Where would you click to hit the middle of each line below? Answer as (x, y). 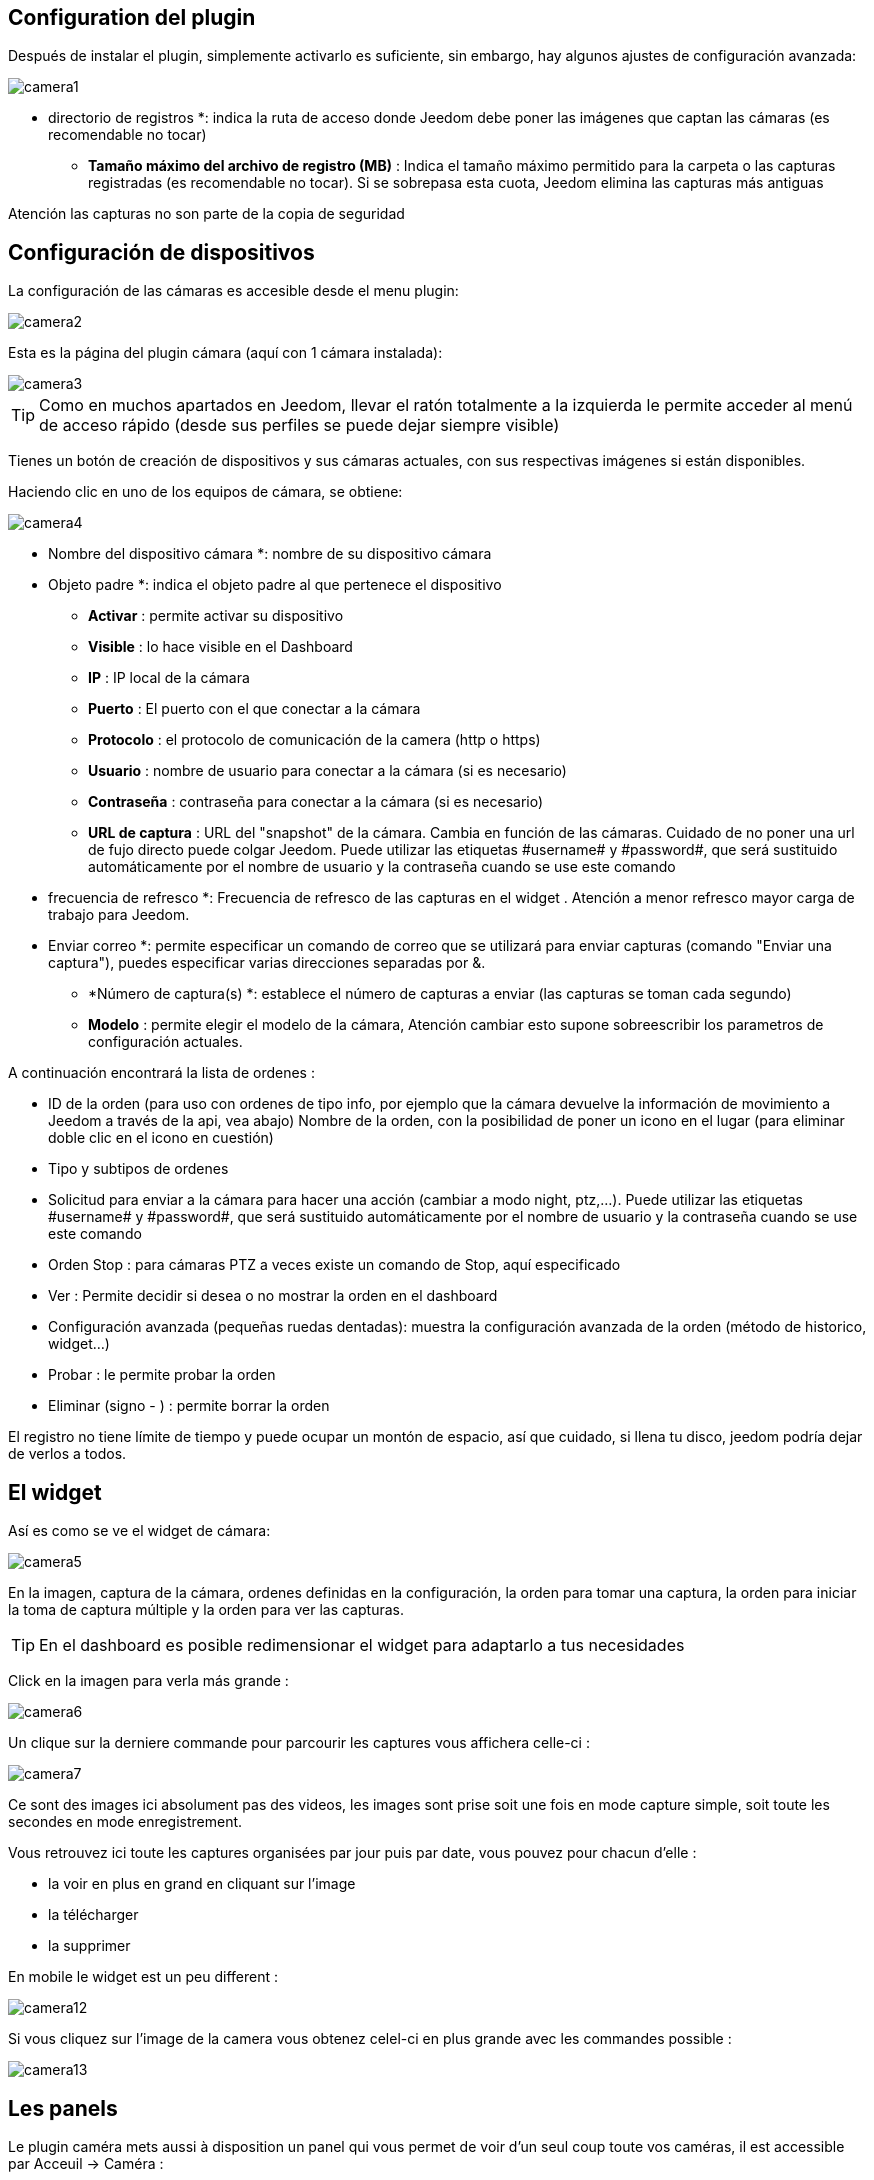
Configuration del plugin (132, 17)
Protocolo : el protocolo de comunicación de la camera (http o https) (314, 740)
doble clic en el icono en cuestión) (161, 1138)
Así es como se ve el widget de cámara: (139, 1531)
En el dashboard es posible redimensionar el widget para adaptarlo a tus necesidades (362, 1645)
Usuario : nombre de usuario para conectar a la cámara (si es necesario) (327, 771)
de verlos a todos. (67, 1454)
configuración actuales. (165, 1042)
